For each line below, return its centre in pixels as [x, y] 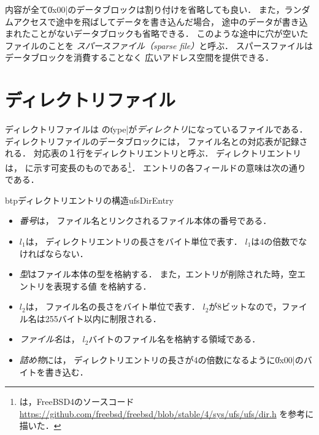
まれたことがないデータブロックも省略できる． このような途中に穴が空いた [157, 33]
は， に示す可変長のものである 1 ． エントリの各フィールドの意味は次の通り [156, 166]
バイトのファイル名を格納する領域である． [175, 339]
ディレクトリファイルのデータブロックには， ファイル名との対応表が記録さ [156, 141]
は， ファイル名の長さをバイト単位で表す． [113, 306]
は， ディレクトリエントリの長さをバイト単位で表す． [134, 241]
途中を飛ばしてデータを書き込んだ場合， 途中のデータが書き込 [182, 21]
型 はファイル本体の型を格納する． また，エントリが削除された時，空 [158, 274]
